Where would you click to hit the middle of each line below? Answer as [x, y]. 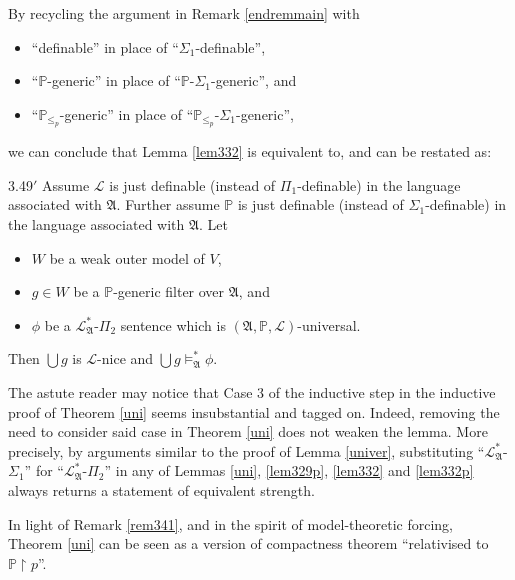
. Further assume [168, 204]
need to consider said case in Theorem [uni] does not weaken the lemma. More [248, 431]
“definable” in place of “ [105, 46]
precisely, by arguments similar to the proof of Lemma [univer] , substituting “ [246, 450]
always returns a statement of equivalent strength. [161, 489]
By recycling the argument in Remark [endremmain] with [184, 13]
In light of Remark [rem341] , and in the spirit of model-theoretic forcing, [231, 523]
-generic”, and [254, 80]
